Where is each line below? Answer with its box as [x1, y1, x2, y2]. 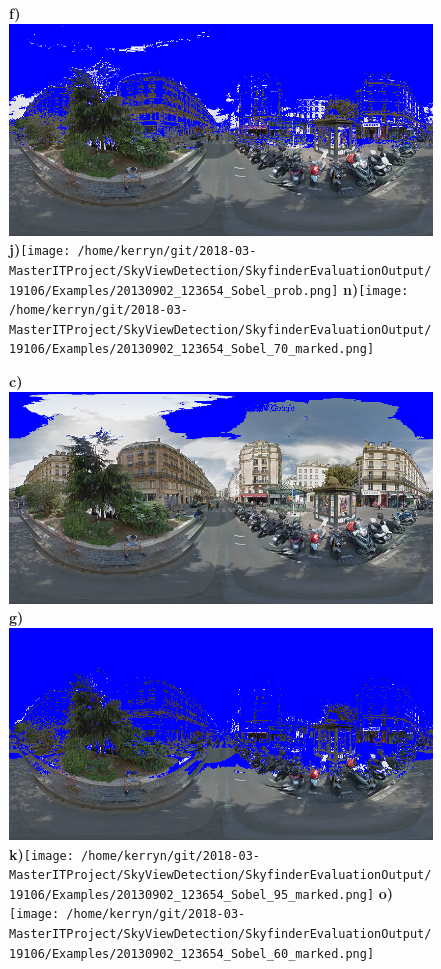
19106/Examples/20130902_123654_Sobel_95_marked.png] [9, 887, 375, 902]
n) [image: [342, 278, 409, 299]
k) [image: [9, 843, 74, 864]
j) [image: [9, 239, 71, 260]
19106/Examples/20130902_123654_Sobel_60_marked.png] [9, 946, 375, 961]
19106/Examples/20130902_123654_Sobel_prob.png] [9, 283, 339, 298]
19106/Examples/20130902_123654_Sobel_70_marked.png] [9, 342, 375, 357]
